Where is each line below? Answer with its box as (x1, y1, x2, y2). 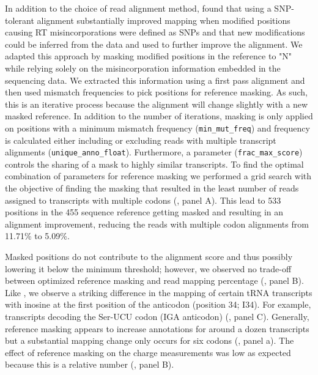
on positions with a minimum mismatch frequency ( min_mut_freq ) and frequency (5, 121, 310, 134)
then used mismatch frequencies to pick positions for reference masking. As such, (5, 86, 308, 98)
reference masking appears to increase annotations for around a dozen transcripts (5, 322, 309, 335)
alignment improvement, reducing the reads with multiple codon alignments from (5, 217, 309, 230)
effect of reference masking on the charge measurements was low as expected (5, 346, 291, 358)
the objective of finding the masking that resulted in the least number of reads (5, 182, 299, 195)
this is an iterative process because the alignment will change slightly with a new (5, 97, 308, 110)
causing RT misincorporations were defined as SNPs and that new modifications (5, 26, 305, 39)
